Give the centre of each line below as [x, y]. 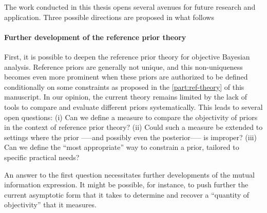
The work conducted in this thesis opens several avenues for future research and [130, 7]
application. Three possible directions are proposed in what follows [109, 17]
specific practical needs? [42, 157]
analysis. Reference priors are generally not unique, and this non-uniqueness [123, 66]
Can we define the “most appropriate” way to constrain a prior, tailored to [122, 147]
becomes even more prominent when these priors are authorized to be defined [126, 77]
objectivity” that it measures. [50, 205]
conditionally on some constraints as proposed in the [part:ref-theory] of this [124, 86]
